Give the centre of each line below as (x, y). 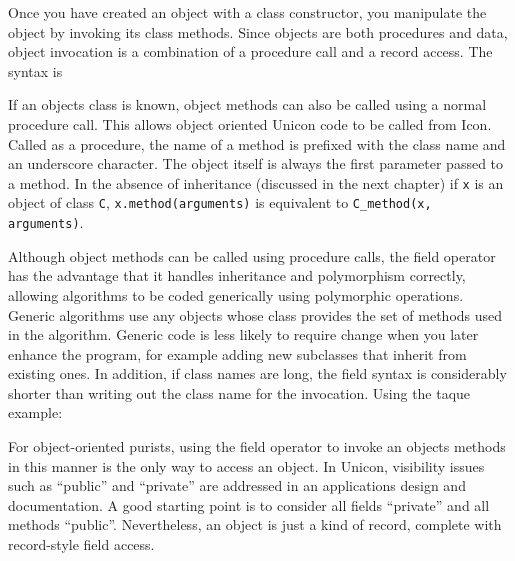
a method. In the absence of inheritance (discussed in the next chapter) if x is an (256, 182)
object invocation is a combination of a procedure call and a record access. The (250, 51)
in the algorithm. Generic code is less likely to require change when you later (243, 334)
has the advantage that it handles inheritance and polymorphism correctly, (237, 275)
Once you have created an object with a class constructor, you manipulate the (247, 12)
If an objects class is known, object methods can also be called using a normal (247, 104)
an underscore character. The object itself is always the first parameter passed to (256, 163)
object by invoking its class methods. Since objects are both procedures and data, (258, 31)
